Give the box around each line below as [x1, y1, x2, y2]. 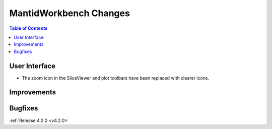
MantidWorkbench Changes [9, 8, 130, 19]
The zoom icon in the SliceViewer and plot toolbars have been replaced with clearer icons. [22, 75, 210, 81]
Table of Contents [9, 25, 48, 31]
